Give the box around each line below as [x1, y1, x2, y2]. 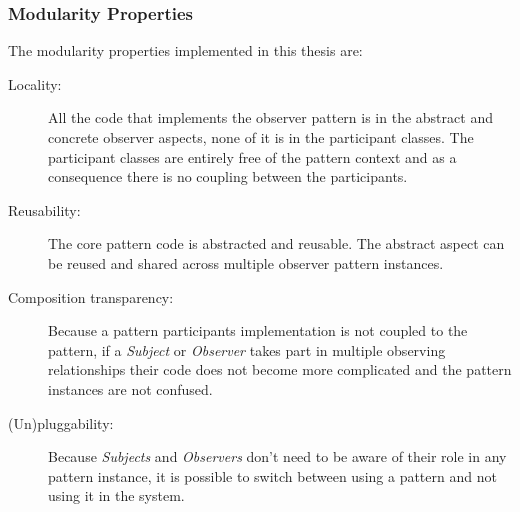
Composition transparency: [8, 286, 174, 307]
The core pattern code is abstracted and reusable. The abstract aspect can [48, 233, 505, 254]
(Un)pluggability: [8, 412, 114, 433]
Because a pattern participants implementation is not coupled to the [48, 320, 468, 341]
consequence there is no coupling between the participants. [48, 166, 408, 187]
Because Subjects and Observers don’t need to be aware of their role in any [48, 446, 507, 467]
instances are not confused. [48, 378, 213, 399]
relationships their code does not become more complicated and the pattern [48, 359, 512, 380]
